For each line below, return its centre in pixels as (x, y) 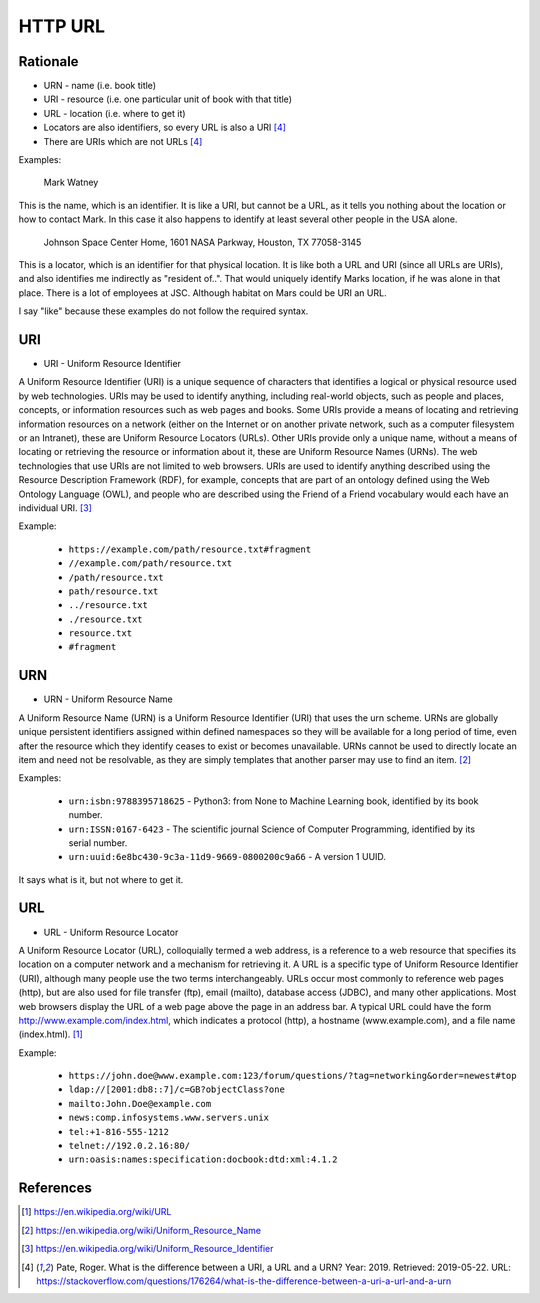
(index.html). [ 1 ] (51, 1034)
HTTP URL (61, 26)
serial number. (98, 842)
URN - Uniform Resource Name (108, 699)
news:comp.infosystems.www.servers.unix (169, 1118)
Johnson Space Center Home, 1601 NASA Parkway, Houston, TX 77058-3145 (202, 242)
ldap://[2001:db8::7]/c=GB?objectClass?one (176, 1089)
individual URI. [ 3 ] (55, 507)
